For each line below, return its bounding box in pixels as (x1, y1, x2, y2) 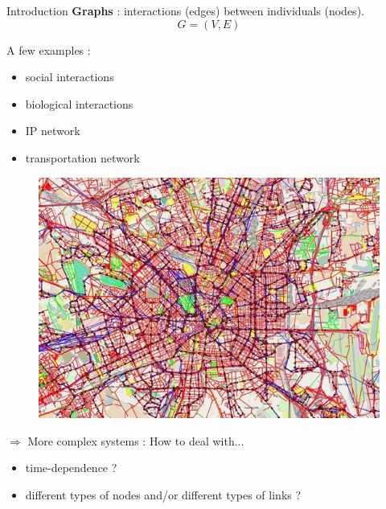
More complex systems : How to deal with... (27, 432, 244, 449)
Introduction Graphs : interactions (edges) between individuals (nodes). (6, 2, 364, 18)
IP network (25, 122, 80, 139)
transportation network (25, 149, 140, 166)
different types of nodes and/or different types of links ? (25, 486, 302, 503)
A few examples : (6, 41, 91, 58)
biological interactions (25, 95, 133, 112)
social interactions (25, 68, 114, 85)
